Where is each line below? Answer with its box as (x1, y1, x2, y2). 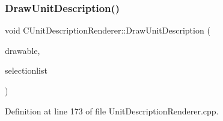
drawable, (5, 44, 40, 56)
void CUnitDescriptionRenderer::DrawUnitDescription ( (5, 24, 210, 37)
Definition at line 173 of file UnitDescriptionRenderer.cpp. (5, 104, 219, 117)
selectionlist (5, 64, 47, 77)
